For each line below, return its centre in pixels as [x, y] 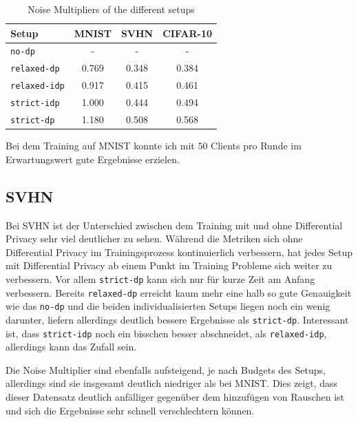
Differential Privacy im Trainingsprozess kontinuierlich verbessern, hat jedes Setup [179, 252]
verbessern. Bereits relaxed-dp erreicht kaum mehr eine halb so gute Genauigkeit [179, 292]
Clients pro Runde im [256, 146]
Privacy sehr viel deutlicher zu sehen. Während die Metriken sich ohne [154, 239]
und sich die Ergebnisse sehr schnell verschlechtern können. [130, 410]
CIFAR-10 [187, 33]
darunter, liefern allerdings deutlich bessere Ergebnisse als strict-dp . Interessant [177, 319]
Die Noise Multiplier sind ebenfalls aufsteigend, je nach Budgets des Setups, [166, 369]
